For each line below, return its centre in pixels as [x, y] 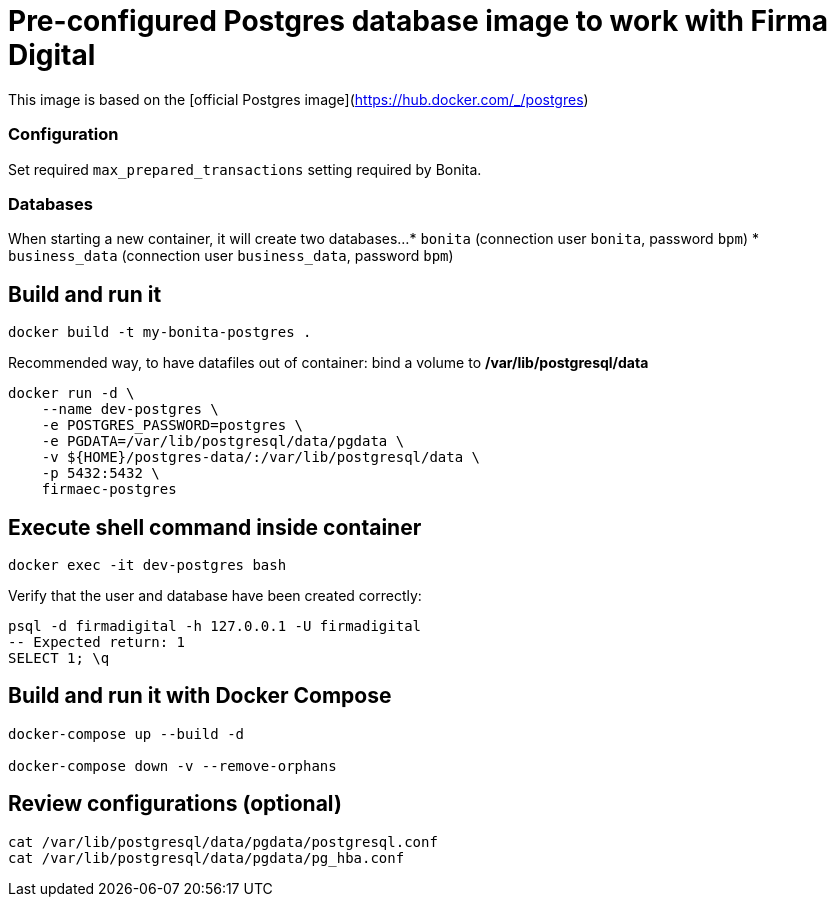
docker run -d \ [71, 393]
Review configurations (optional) [175, 804]
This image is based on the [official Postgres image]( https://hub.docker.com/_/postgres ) [298, 99]
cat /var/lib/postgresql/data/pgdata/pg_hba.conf [206, 857]
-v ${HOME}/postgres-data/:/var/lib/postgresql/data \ [261, 457]
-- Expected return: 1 [97, 641]
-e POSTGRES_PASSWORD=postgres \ [172, 425]
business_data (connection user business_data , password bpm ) [231, 256]
